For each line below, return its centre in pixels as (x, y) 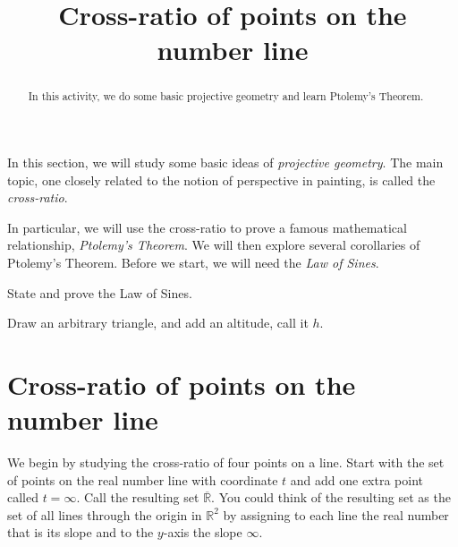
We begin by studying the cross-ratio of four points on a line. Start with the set (226, 462)
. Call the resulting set (138, 497)
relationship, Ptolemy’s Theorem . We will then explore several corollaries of (214, 245)
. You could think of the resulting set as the (331, 497)
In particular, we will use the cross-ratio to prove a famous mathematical (207, 227)
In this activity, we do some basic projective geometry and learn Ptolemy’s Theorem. (226, 96)
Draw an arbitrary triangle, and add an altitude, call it (158, 323)
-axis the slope (203, 532)
